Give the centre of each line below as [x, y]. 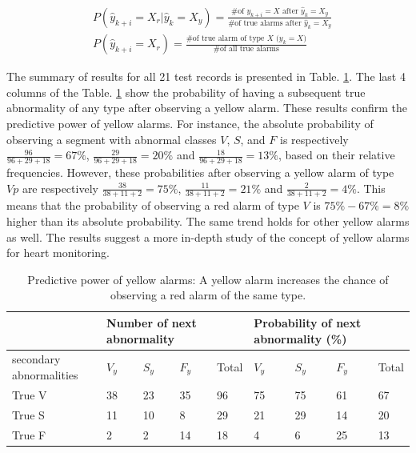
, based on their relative [337, 155]
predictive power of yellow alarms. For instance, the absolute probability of [190, 123]
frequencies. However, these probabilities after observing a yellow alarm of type [200, 172]
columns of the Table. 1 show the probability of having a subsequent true [186, 92]
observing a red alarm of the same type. [208, 295]
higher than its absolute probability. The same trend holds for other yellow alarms [208, 220]
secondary [36, 359]
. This [371, 188]
